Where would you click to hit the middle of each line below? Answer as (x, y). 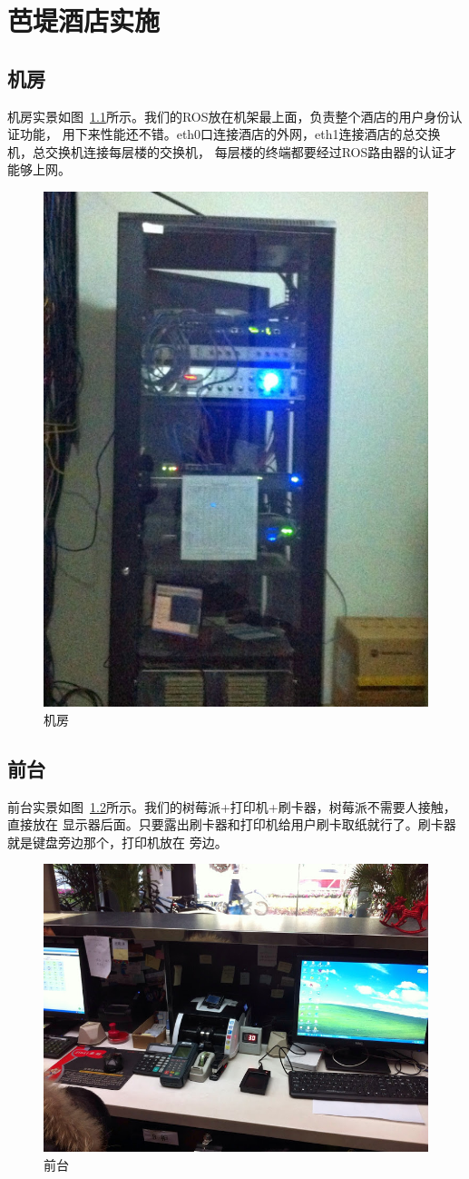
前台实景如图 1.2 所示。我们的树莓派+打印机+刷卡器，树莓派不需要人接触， (232, 806)
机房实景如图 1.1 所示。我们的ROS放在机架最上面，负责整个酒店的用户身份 (229, 116)
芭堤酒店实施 (84, 20)
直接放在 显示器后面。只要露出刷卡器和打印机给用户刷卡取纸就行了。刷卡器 (232, 824)
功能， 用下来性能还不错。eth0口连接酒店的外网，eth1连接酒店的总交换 (230, 134)
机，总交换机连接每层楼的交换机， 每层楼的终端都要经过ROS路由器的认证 (226, 151)
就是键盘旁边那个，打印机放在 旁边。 (117, 842)
